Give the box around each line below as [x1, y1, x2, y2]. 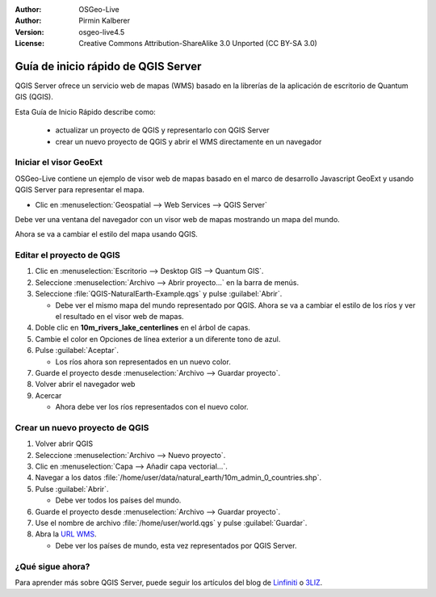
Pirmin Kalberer [78, 16, 131, 26]
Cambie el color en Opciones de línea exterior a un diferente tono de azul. [35, 334, 281, 343]
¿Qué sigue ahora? [15, 561, 90, 572]
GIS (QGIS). [15, 92, 54, 102]
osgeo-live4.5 [78, 27, 125, 36]
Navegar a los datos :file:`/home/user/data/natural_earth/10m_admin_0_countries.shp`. [35, 473, 322, 482]
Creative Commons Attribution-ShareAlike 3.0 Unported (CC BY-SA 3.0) [78, 39, 318, 48]
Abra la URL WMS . [35, 529, 97, 539]
